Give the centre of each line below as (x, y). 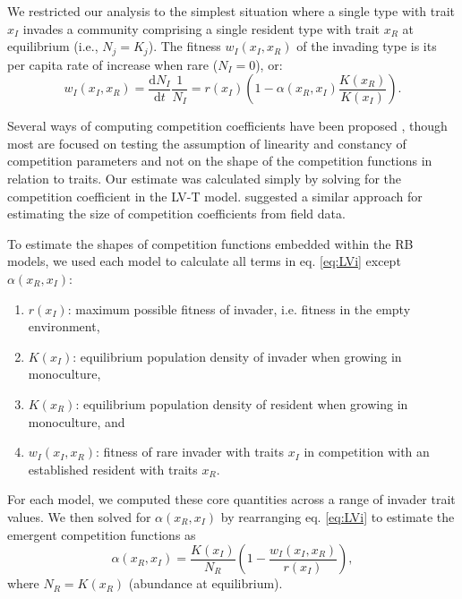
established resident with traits (113, 469)
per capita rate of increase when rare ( (113, 64)
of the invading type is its (367, 46)
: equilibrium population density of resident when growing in (242, 403)
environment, (64, 326)
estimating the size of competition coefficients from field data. (176, 214)
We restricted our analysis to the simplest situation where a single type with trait (231, 11)
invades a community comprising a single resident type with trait (201, 28)
